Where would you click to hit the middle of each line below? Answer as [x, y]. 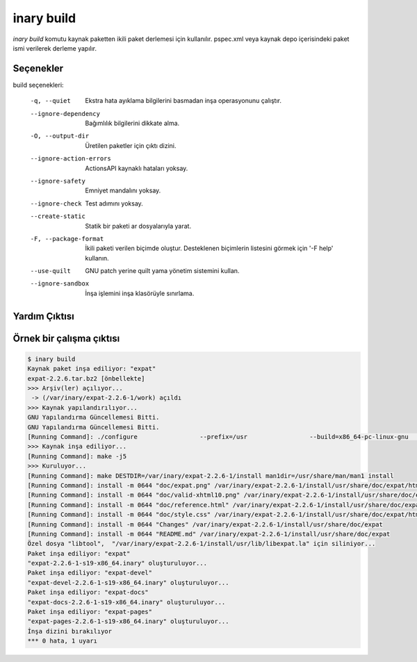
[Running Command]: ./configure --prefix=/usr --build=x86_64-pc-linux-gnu [218, 437]
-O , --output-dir [60, 136]
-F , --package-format [67, 239]
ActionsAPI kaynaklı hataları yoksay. [137, 168]
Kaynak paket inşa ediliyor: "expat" [92, 369]
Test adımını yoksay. [114, 203]
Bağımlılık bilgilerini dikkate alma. [132, 123]
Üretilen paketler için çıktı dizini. [131, 145]
